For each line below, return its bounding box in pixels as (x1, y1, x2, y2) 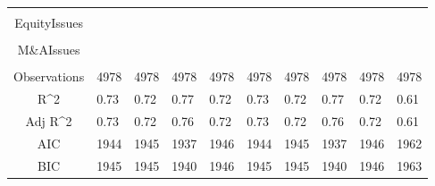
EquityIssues (14, 13, 83, 31)
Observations (13, 67, 85, 86)
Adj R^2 (25, 111, 72, 130)
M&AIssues (17, 40, 80, 59)
